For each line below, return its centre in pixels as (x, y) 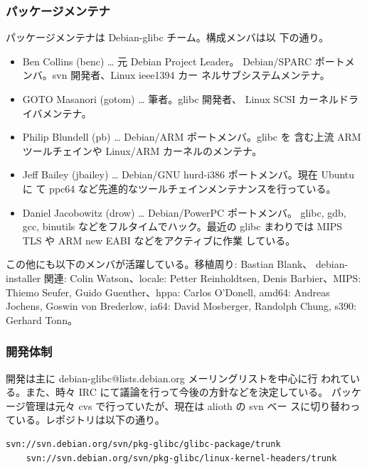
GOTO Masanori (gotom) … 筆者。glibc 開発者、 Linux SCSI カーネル (180, 99)
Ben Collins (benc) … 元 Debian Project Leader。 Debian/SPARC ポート (183, 61)
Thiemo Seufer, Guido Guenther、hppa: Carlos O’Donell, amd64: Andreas (168, 292)
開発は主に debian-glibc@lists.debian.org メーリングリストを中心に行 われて (178, 378)
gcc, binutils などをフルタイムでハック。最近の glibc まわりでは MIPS (182, 226)
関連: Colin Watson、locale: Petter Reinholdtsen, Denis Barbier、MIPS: (202, 277)
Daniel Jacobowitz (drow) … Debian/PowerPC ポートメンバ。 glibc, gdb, (184, 212)
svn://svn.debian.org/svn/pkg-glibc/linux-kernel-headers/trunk (181, 458)
